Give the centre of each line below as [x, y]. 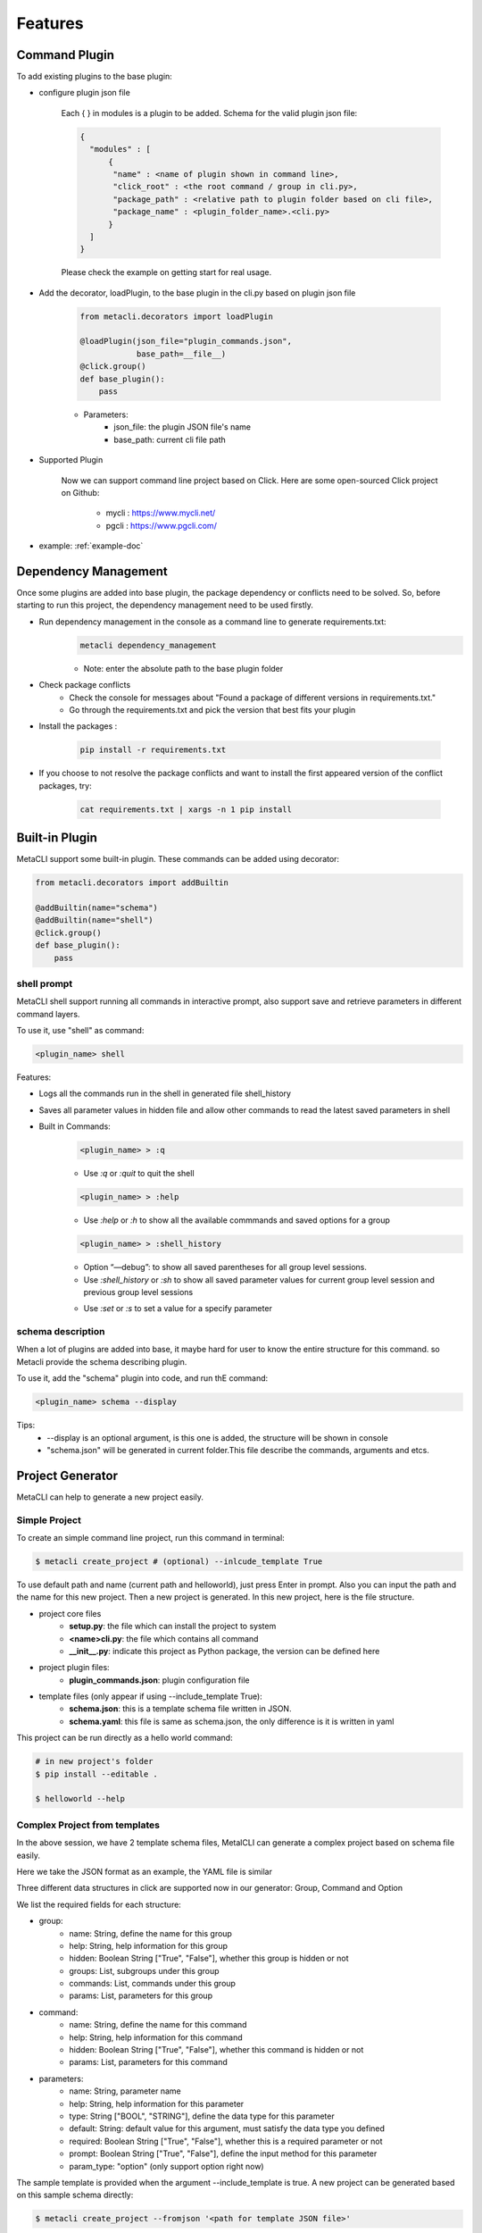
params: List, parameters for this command [148, 2062]
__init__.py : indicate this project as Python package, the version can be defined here [224, 1651]
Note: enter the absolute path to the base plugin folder [183, 668]
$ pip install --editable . [96, 1774]
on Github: [80, 492]
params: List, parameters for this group [141, 1995]
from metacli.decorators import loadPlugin [177, 316]
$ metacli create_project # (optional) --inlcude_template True [179, 1561]
